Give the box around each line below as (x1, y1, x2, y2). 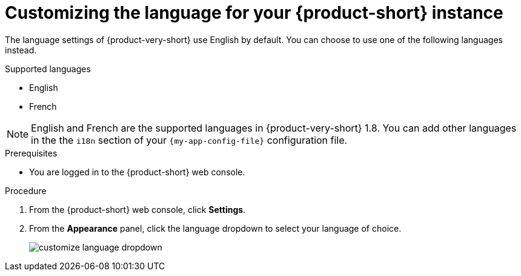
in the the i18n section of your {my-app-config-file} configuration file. (31, 133, 348, 146)
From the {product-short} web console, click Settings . (29, 204, 246, 215)
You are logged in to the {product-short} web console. (29, 166, 245, 177)
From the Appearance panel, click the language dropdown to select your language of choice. (29, 223, 402, 234)
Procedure (5, 185, 47, 196)
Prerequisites (5, 147, 58, 158)
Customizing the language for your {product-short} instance (5, 2, 503, 23)
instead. (5, 44, 37, 55)
